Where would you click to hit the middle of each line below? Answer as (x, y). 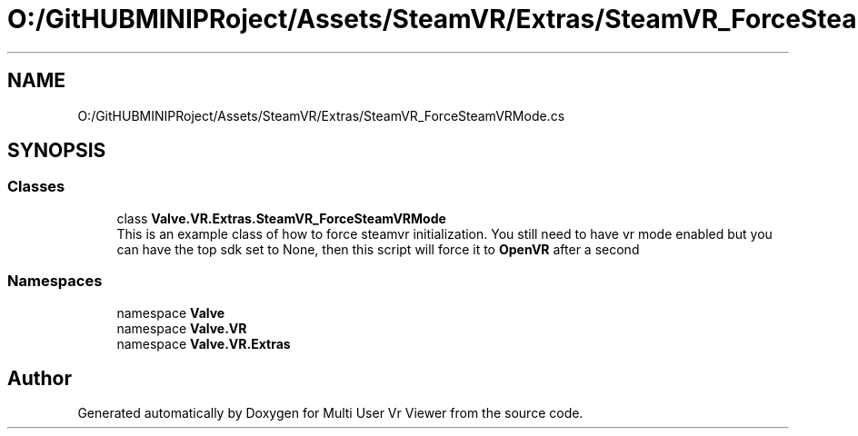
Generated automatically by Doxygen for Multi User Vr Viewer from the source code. (330, 413)
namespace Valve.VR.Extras (204, 343)
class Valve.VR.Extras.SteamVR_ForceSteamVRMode (281, 218)
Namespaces (55, 281)
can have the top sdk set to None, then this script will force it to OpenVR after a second (378, 249)
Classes (36, 187)
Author (40, 378)
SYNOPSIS (57, 151)
